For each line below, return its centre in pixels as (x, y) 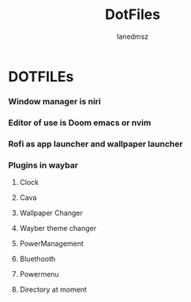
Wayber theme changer (58, 228)
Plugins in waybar (43, 165)
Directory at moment (53, 289)
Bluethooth (37, 259)
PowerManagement (52, 243)
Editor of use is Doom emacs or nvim (80, 123)
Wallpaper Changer (51, 213)
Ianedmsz (132, 36)
